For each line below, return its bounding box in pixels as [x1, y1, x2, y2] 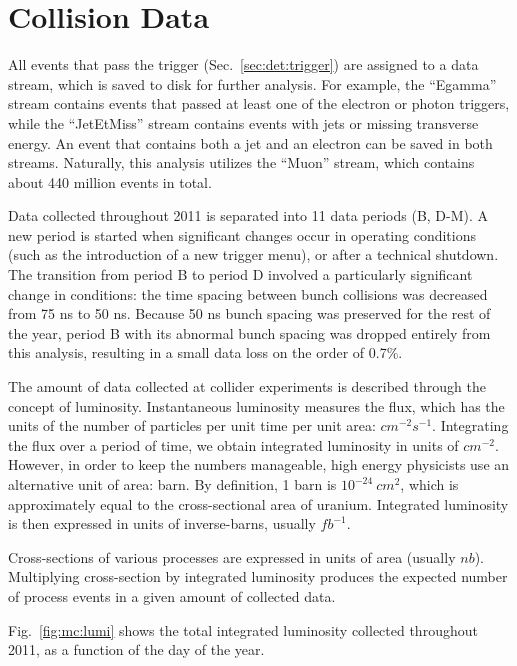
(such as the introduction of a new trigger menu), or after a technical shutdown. [8, 244, 499, 265]
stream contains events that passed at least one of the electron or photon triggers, [8, 93, 510, 114]
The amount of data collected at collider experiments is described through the [8, 376, 486, 397]
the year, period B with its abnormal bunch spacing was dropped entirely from [8, 322, 491, 343]
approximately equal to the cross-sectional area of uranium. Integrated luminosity [8, 493, 509, 514]
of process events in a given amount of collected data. [8, 585, 336, 606]
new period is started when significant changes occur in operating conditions [8, 224, 477, 245]
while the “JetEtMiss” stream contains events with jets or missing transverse [8, 112, 479, 133]
